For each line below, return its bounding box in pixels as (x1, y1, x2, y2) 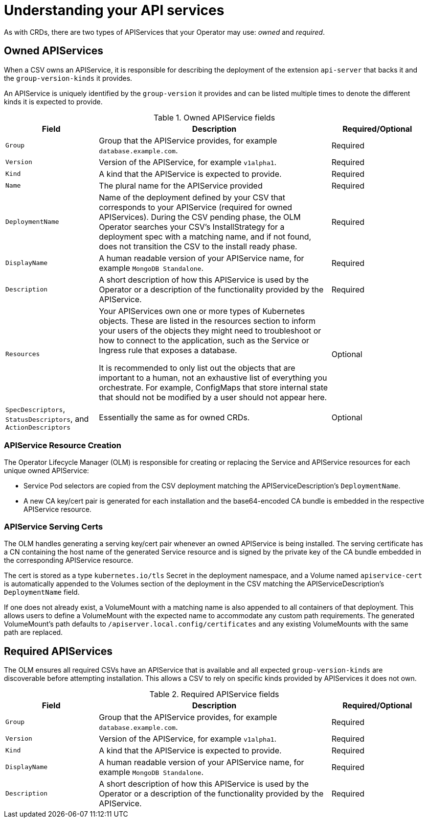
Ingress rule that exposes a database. (99, 345, 237, 355)
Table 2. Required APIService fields (149, 689, 279, 699)
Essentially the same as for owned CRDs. (99, 412, 250, 423)
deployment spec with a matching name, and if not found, (99, 231, 312, 242)
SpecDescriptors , (5, 404, 66, 414)
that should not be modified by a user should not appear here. (99, 392, 327, 402)
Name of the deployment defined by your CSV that (99, 192, 285, 202)
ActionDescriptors (5, 423, 71, 431)
